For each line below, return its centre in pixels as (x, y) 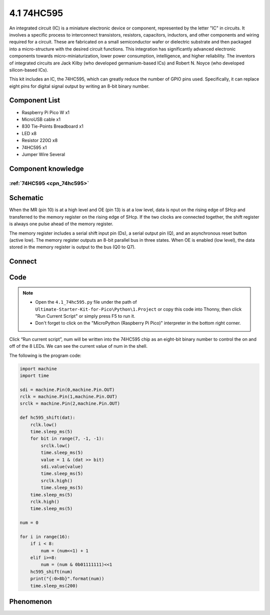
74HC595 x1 (34, 147)
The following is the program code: (45, 355)
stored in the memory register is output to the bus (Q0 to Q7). (72, 247)
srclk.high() (57, 481)
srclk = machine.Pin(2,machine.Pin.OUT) (70, 404)
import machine (38, 369)
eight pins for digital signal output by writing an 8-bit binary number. (79, 86)
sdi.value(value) (62, 466)
